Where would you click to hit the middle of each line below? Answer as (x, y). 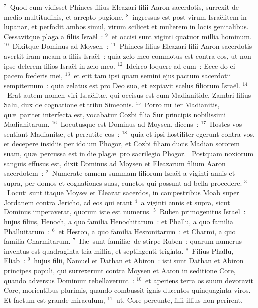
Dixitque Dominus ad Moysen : (61, 46)
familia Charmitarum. (37, 241)
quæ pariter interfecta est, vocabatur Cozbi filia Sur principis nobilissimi (115, 114)
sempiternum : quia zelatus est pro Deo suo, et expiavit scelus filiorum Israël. (122, 85)
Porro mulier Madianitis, (182, 104)
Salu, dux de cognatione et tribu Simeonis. (69, 104)
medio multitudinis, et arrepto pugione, (64, 17)
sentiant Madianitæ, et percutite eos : (62, 134)
